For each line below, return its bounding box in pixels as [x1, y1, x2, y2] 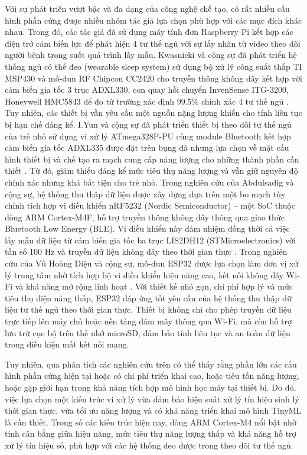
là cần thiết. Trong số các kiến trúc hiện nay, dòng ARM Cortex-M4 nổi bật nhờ [5, 415, 296, 428]
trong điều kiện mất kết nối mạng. [5, 338, 129, 350]
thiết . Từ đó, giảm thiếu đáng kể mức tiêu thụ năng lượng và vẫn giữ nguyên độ [5, 164, 298, 177]
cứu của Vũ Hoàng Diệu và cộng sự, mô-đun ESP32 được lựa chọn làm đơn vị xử [5, 257, 299, 269]
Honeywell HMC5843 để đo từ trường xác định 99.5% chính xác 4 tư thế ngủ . [5, 95, 289, 107]
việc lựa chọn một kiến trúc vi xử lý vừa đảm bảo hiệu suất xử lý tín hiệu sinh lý [5, 392, 299, 405]
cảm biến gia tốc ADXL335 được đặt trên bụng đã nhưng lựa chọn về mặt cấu [5, 141, 289, 154]
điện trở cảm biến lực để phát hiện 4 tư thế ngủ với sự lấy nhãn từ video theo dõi [5, 37, 301, 49]
